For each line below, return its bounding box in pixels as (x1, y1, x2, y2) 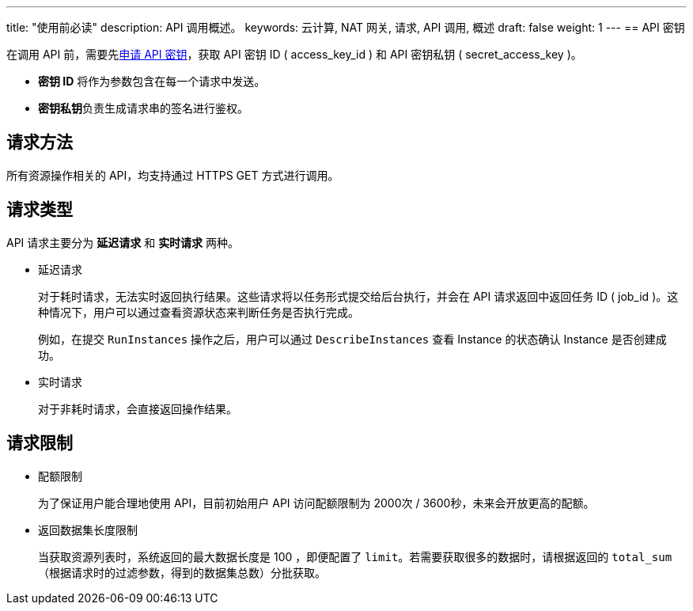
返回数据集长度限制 (38, 522, 138, 537)
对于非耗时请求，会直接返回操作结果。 (38, 401, 237, 416)
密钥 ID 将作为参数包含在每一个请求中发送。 (38, 74, 266, 88)
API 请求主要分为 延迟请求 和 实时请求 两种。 (6, 235, 240, 249)
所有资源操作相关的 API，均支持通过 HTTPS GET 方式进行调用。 (6, 168, 339, 182)
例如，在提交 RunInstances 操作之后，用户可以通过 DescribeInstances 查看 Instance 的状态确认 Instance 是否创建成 (38, 332, 667, 346)
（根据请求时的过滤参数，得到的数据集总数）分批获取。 (38, 565, 326, 579)
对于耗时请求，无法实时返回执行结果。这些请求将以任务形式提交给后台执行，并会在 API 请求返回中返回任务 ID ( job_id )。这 (38, 289, 679, 303)
